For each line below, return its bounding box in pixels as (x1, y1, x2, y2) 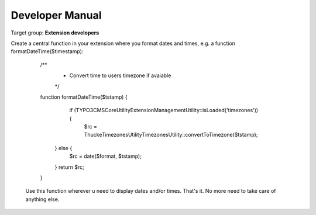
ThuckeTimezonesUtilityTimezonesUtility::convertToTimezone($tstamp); (84, 131, 258, 138)
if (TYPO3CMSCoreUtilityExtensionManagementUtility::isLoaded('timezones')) (69, 107, 259, 114)
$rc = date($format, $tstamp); (69, 152, 142, 160)
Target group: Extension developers (11, 29, 99, 36)
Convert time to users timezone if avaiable (69, 72, 171, 79)
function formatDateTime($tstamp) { (40, 93, 128, 100)
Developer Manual (11, 9, 102, 22)
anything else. (25, 196, 60, 203)
